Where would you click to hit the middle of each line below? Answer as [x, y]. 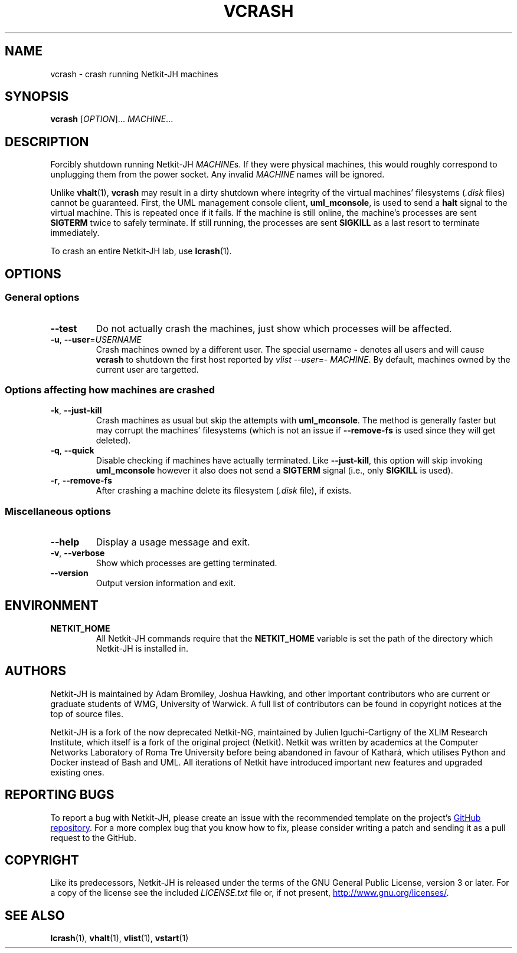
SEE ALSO [35, 915]
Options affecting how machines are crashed [110, 390]
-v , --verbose [78, 553]
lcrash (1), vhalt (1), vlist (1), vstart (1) [120, 938]
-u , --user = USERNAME [96, 339]
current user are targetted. [147, 369]
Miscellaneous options [58, 511]
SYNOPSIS [37, 97]
